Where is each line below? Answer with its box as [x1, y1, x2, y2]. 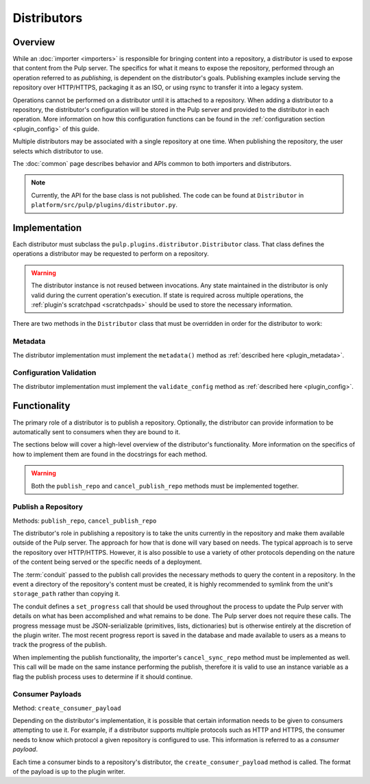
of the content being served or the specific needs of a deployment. [12, 558, 202, 566]
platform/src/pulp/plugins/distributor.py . [31, 201, 178, 209]
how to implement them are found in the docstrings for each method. [12, 450, 208, 458]
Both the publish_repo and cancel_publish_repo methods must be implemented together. [31, 482, 299, 490]
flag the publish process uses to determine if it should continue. [12, 672, 193, 680]
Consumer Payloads [12, 689, 82, 699]
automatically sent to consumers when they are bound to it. [12, 427, 181, 436]
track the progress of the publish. [12, 641, 108, 649]
